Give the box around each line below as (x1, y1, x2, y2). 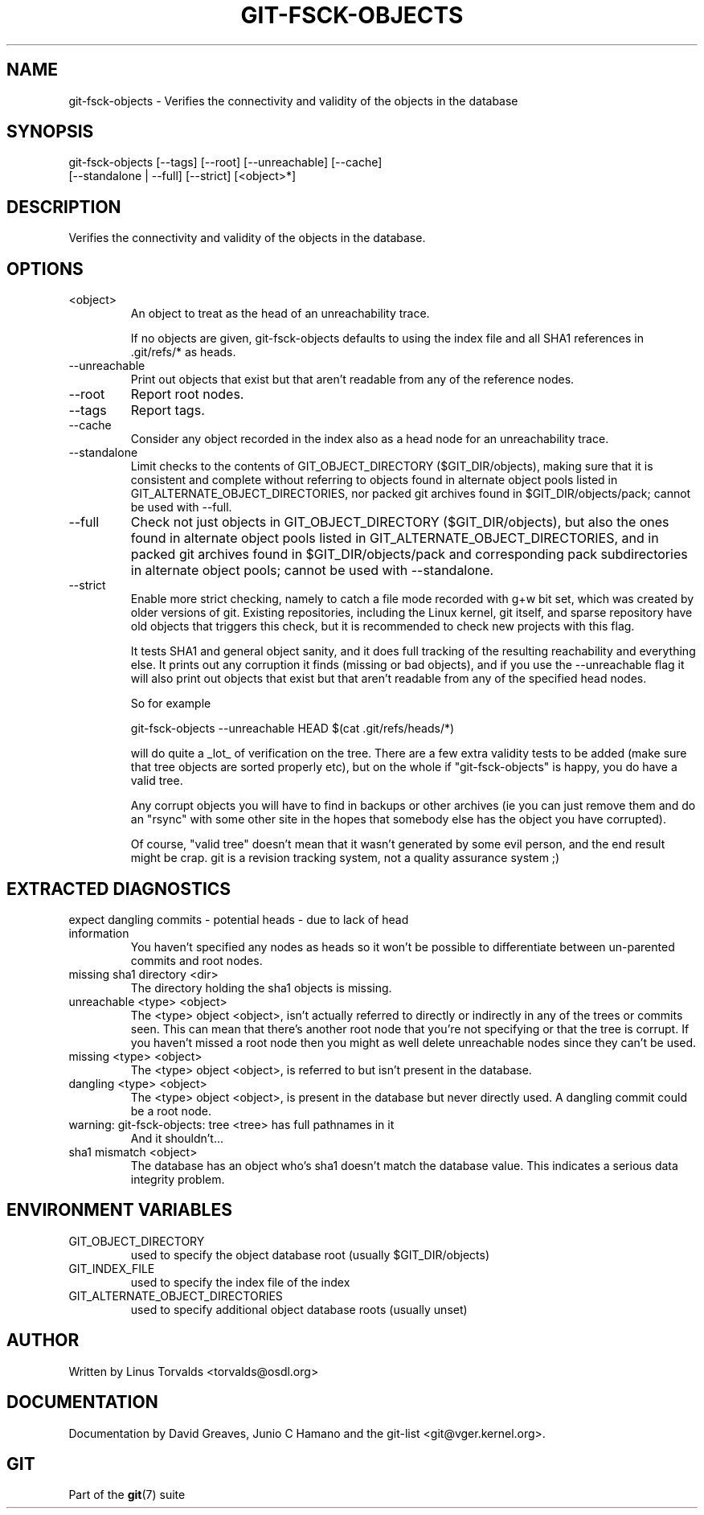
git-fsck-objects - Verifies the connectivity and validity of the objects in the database (68, 93, 518, 108)
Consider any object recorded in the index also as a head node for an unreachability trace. (130, 432, 609, 446)
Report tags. (130, 402, 205, 419)
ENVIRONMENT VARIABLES (6, 1200, 232, 1221)
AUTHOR (6, 1330, 80, 1351)
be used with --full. (130, 500, 232, 515)
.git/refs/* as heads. (130, 345, 236, 359)
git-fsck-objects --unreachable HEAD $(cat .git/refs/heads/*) (130, 721, 455, 736)
